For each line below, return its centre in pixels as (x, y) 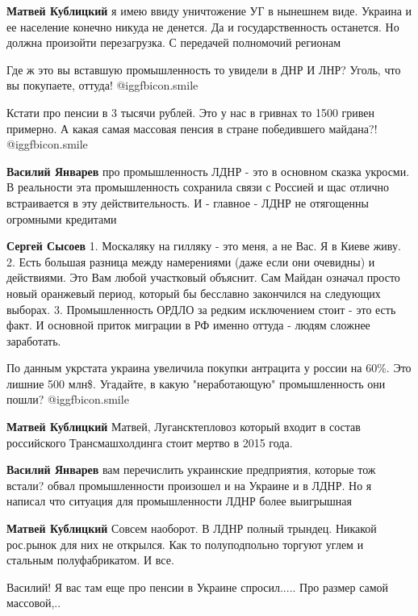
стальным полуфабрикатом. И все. (90, 560)
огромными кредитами (62, 218)
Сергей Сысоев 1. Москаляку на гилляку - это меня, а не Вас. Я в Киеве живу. (204, 246)
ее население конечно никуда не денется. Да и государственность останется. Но (203, 26)
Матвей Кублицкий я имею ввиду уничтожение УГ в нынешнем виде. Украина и (209, 10)
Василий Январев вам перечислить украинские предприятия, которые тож (191, 469)
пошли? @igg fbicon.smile (68, 399)
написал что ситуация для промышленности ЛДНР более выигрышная (179, 501)
